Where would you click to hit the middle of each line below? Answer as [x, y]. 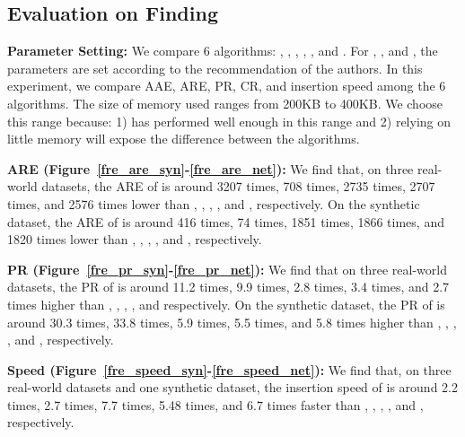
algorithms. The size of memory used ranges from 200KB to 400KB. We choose [225, 103]
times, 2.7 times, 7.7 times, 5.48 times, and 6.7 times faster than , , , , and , [215, 404]
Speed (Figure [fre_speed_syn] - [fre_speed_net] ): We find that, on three [229, 369]
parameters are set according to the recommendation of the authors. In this [215, 68]
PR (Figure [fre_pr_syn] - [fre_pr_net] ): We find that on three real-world [227, 269]
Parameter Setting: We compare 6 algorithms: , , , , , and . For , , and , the [223, 51]
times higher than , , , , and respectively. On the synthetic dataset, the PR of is [226, 304]
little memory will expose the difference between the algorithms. [184, 139]
